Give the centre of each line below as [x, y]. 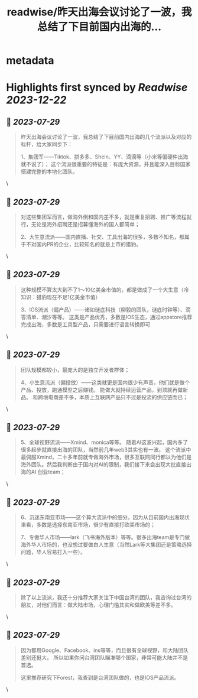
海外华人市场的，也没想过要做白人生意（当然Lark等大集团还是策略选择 [106, 545]
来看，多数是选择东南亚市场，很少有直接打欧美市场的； [88, 525]
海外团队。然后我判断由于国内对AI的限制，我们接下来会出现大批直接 [103, 465]
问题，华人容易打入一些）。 [53, 552]
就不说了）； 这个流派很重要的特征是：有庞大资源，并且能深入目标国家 [106, 164]
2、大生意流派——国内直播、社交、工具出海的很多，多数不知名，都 [103, 237]
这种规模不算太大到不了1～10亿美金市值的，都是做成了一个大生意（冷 [105, 290]
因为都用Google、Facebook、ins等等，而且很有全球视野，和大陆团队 [105, 650]
